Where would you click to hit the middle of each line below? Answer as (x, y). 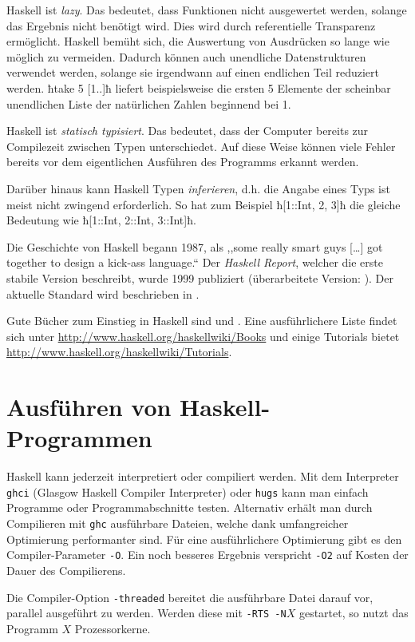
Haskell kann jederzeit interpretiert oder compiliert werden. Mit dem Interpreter (203, 476)
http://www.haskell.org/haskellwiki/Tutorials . (119, 352)
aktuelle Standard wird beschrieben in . (103, 293)
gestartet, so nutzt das (354, 613)
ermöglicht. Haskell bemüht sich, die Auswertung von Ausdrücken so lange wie (198, 41)
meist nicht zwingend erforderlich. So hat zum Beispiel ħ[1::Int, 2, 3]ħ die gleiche (204, 204)
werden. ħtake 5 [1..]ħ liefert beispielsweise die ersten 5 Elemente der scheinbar (199, 87)
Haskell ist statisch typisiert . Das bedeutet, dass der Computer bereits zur (188, 131)
